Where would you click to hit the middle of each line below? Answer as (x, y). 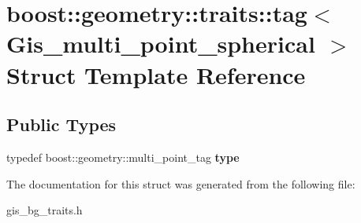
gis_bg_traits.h (45, 210)
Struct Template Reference (156, 74)
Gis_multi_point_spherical (161, 44)
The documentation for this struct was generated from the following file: (181, 183)
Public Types (61, 124)
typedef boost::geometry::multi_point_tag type (123, 157)
